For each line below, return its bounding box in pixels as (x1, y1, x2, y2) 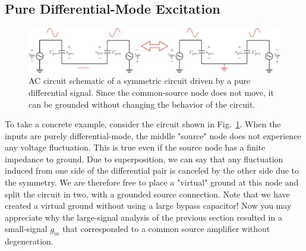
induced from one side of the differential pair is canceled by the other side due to (5, 164, 299, 177)
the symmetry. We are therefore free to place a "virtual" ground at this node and (5, 176, 299, 189)
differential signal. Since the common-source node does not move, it (29, 86, 274, 98)
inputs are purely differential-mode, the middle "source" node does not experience (5, 129, 301, 142)
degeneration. (5, 235, 53, 247)
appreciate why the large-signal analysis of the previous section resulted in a (5, 211, 282, 223)
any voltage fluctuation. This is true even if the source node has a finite (5, 141, 266, 153)
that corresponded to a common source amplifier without (62, 222, 270, 235)
